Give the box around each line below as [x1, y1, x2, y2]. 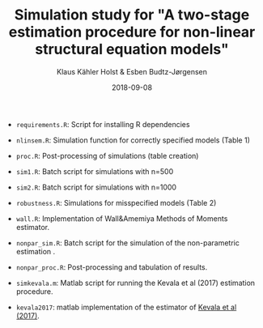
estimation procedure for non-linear [8, 23, 256, 41]
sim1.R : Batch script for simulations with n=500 [15, 166, 174, 176]
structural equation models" [35, 40, 229, 58]
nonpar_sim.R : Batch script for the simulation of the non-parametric [15, 237, 240, 248]
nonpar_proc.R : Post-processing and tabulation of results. [15, 262, 208, 272]
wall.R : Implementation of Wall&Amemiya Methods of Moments [15, 213, 228, 224]
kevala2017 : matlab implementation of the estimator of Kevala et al [15, 302, 237, 312]
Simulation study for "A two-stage [14, 6, 250, 24]
